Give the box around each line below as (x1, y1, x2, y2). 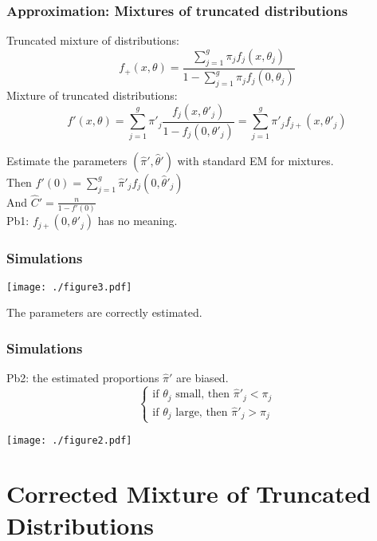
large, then (175, 406, 228, 418)
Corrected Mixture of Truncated (6, 477, 371, 510)
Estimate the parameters (6, 152, 128, 168)
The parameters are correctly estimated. (6, 304, 202, 321)
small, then (175, 389, 230, 401)
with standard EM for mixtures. (177, 152, 334, 168)
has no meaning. (97, 212, 178, 229)
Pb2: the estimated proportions (6, 369, 159, 386)
